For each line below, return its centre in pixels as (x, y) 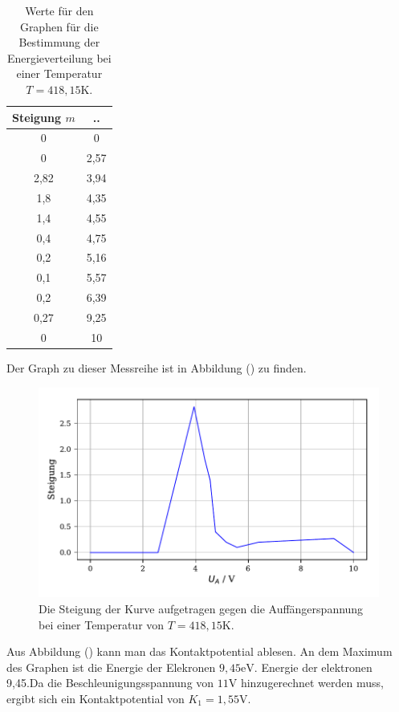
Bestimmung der (59, 42)
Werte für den (59, 10)
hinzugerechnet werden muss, (312, 683)
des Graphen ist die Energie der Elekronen (111, 667)
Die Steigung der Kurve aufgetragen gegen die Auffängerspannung (201, 608)
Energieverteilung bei (59, 57)
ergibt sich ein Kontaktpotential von (96, 698)
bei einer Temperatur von (102, 624)
